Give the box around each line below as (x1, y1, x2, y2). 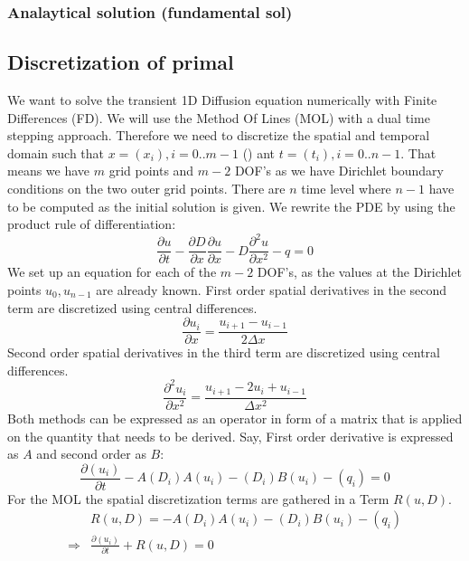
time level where (301, 179, 391, 198)
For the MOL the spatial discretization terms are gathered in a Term (7, 489, 389, 508)
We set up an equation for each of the (7, 262, 217, 281)
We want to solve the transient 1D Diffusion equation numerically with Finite (7, 90, 437, 109)
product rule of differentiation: (7, 214, 176, 233)
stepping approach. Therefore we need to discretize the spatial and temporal (7, 126, 430, 145)
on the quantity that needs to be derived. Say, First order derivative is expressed (7, 426, 454, 445)
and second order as (36, 444, 146, 463)
